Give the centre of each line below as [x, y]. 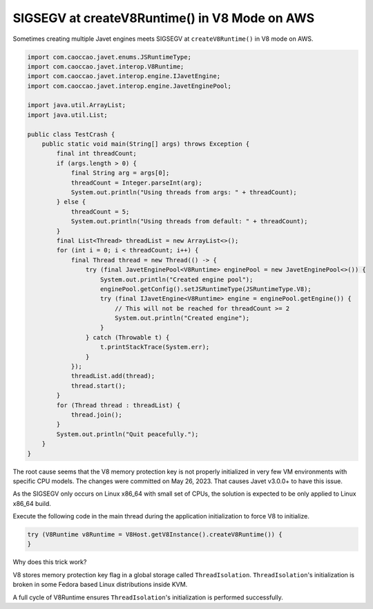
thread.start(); [98, 386]
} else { [71, 202]
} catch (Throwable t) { [127, 337]
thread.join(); [96, 414]
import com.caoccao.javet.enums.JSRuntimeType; [109, 57]
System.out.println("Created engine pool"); [177, 279]
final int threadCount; [97, 153]
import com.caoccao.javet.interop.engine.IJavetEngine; [124, 76]
